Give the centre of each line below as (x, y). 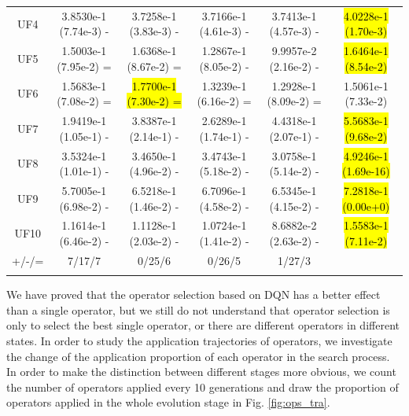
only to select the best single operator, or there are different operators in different (203, 325)
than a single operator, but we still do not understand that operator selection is (198, 309)
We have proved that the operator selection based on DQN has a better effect (193, 295)
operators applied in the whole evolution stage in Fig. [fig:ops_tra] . (168, 402)
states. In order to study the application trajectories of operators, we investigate (199, 340)
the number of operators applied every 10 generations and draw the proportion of (203, 387)
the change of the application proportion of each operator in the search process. (198, 356)
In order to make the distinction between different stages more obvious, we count (201, 372)
